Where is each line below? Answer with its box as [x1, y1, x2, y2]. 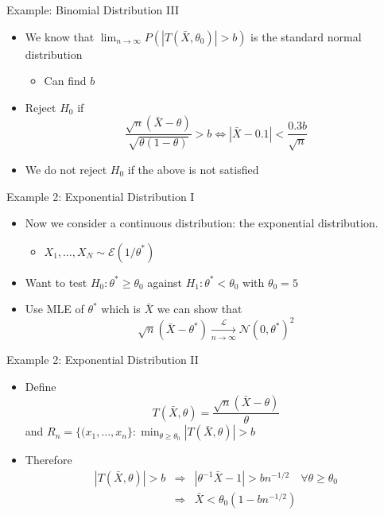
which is [101, 300, 141, 317]
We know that [25, 28, 95, 45]
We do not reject [25, 161, 107, 177]
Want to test [25, 273, 87, 290]
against [147, 273, 182, 290]
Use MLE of [25, 300, 84, 317]
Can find [44, 72, 87, 89]
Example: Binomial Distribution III [6, 2, 179, 17]
